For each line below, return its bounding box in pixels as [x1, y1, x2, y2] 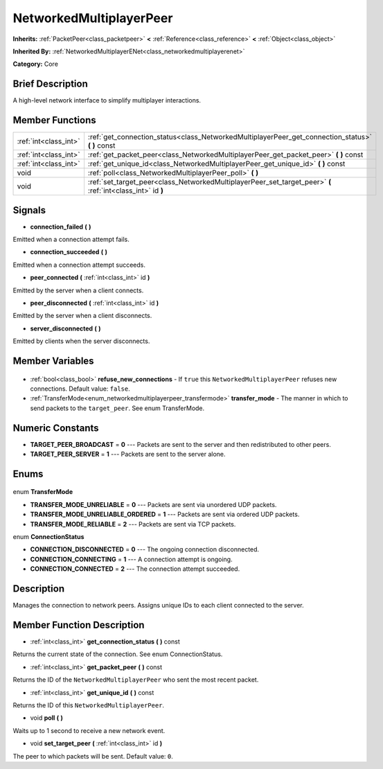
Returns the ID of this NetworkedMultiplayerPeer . [12, 700, 165, 709]
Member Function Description [12, 619, 145, 630]
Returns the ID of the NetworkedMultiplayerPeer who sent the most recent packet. [12, 675, 259, 684]
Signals [12, 204, 46, 216]
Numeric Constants [12, 422, 100, 434]
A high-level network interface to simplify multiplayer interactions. [12, 96, 201, 105]
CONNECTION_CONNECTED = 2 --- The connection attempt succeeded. [30, 565, 240, 573]
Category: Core [12, 60, 59, 69]
